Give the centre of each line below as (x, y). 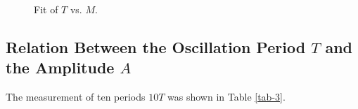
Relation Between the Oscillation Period (156, 46)
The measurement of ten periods (76, 97)
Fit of (46, 9)
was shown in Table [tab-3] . (226, 97)
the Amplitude (60, 67)
